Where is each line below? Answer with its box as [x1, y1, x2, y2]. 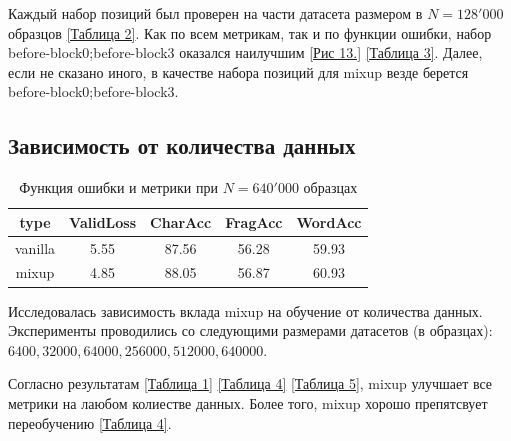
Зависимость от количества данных [8, 130, 356, 161]
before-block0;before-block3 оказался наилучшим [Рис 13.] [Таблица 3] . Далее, [8, 42, 483, 63]
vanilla [15, 237, 56, 258]
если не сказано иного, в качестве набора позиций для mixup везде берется [8, 61, 469, 82]
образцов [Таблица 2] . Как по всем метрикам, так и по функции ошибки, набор [8, 22, 492, 43]
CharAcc [150, 211, 212, 232]
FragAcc [225, 211, 283, 232]
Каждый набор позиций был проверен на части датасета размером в [8, 3, 423, 23]
